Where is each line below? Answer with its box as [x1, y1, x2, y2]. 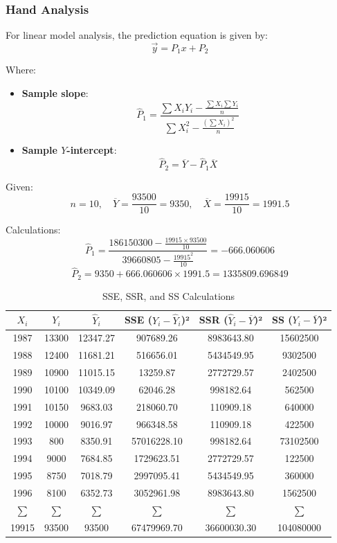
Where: [6, 62, 36, 77]
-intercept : [66, 143, 117, 157]
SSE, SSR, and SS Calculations [102, 288, 235, 303]
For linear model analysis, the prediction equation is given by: [6, 28, 268, 42]
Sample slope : [21, 86, 89, 100]
